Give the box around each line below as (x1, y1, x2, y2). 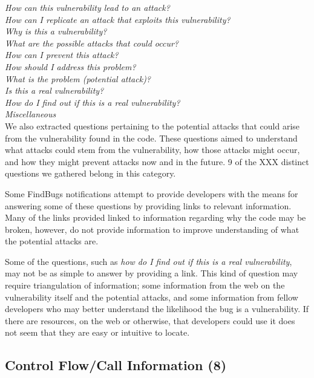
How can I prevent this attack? (5, 48, 119, 61)
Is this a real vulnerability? (5, 84, 104, 97)
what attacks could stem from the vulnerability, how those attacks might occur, (5, 143, 300, 156)
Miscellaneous (5, 108, 56, 120)
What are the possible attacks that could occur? (5, 36, 178, 49)
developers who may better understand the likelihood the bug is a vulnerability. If (5, 302, 309, 315)
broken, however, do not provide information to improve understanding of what (5, 223, 299, 235)
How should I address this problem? (5, 60, 136, 73)
